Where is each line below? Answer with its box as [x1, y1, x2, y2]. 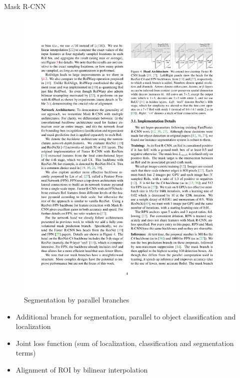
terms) [15, 347, 36, 358]
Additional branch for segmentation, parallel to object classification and [15, 311, 236, 321]
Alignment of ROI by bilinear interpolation [15, 364, 148, 375]
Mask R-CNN [4, 1, 46, 11]
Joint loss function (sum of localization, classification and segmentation [15, 337, 234, 348]
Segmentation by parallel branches [24, 294, 129, 305]
